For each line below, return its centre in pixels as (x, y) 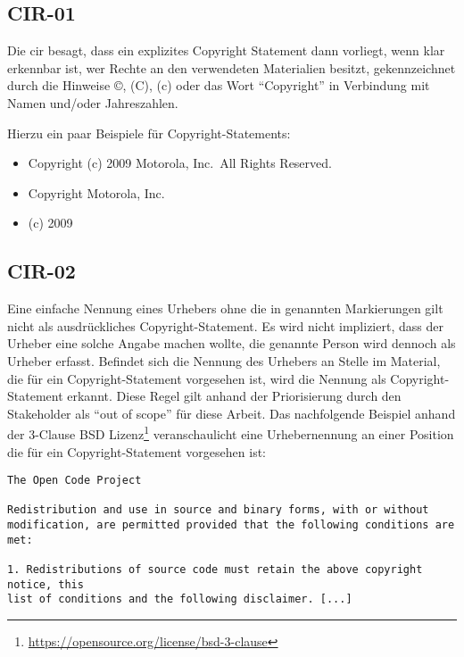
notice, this (46, 584)
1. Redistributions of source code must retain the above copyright (215, 570)
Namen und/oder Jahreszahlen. (93, 102)
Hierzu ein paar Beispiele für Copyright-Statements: (149, 133)
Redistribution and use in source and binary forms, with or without (218, 510)
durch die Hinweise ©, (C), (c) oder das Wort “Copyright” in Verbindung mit (219, 85)
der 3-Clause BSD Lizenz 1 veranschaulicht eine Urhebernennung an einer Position (231, 432)
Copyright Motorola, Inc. (96, 192)
